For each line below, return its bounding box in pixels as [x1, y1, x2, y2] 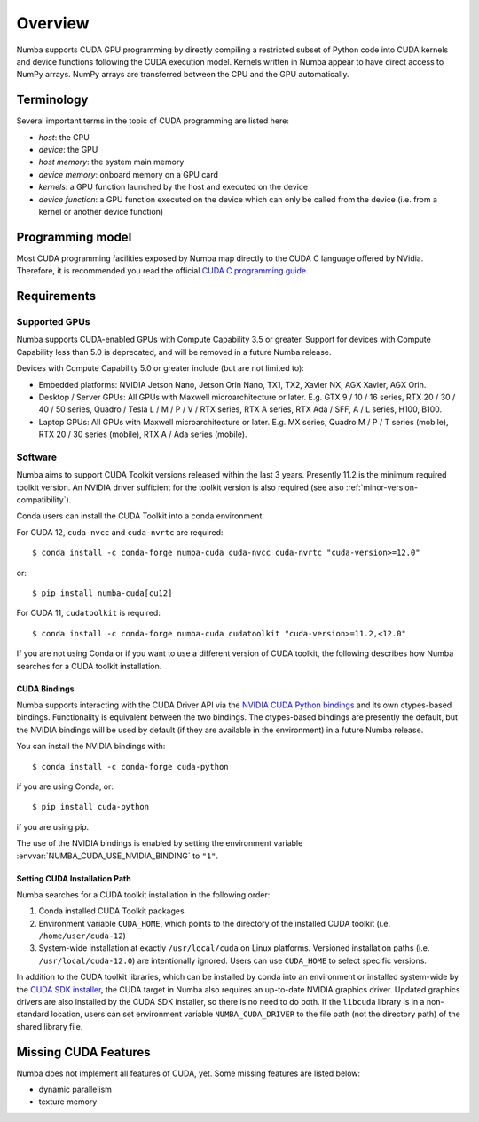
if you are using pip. [16, 821, 90, 832]
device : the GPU [38, 145, 98, 155]
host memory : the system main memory [38, 156, 185, 168]
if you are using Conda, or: [16, 781, 114, 792]
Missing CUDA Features [16, 1044, 151, 1060]
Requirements [16, 288, 97, 304]
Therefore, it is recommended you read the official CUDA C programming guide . [16, 265, 310, 276]
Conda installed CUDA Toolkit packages [38, 905, 185, 916]
